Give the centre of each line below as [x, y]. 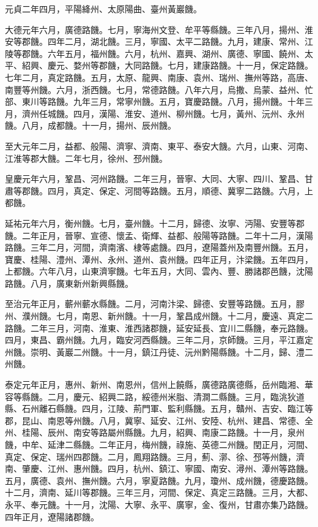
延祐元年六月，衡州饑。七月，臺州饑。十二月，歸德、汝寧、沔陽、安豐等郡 [155, 223]
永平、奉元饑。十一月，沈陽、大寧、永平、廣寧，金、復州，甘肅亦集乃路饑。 [159, 504]
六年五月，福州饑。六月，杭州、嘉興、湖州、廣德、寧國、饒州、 [176, 53]
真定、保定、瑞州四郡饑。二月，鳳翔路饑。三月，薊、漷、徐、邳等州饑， [150, 456]
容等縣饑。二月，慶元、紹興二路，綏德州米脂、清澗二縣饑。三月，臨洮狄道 [155, 396]
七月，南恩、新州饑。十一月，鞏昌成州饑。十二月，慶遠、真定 [180, 316]
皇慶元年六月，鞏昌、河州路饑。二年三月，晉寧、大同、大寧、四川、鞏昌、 [155, 179]
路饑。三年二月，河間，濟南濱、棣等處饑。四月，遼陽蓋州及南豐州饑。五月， [159, 247]
